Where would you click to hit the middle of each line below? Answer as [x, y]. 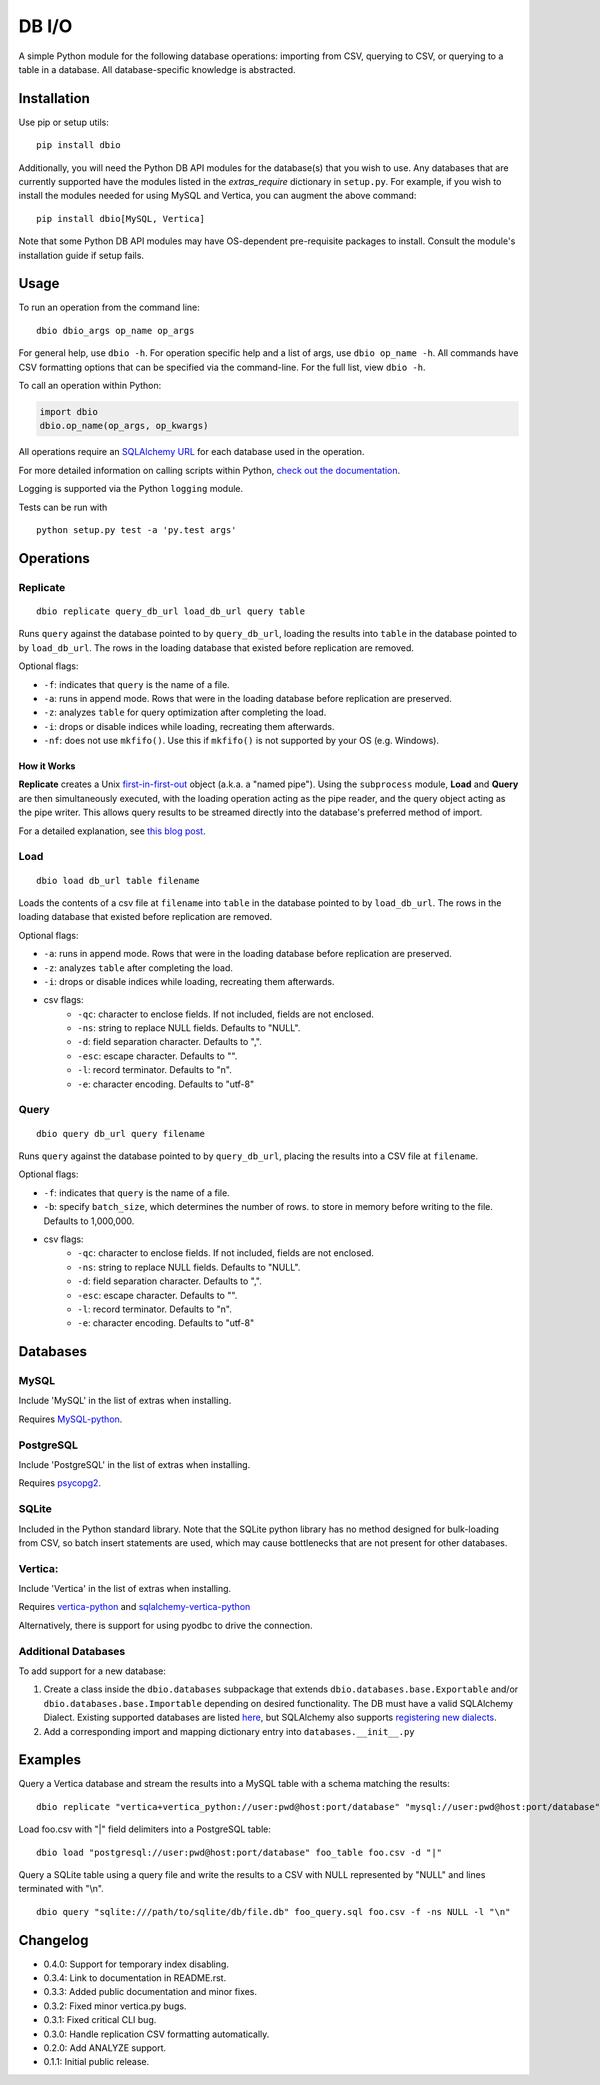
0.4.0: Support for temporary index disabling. [136, 1964]
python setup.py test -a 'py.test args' [136, 529]
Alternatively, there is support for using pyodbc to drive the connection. [166, 1625]
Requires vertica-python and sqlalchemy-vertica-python [134, 1607]
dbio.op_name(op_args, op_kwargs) [124, 426]
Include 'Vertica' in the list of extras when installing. [125, 1589]
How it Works [47, 766]
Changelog [53, 1940]
